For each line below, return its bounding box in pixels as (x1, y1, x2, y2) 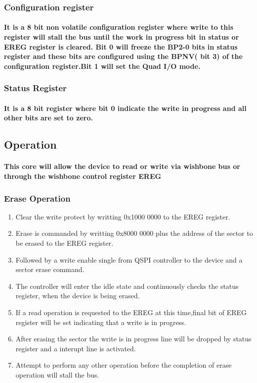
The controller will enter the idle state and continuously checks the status (15, 280, 239, 291)
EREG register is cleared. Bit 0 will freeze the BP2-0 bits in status (4, 41, 238, 52)
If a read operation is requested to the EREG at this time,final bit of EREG (15, 307, 247, 317)
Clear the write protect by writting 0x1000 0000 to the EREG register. (15, 211, 230, 221)
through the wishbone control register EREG (4, 171, 162, 181)
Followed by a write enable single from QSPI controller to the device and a (15, 254, 243, 265)
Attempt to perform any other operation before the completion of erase (15, 360, 232, 370)
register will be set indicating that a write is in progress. (15, 317, 186, 327)
